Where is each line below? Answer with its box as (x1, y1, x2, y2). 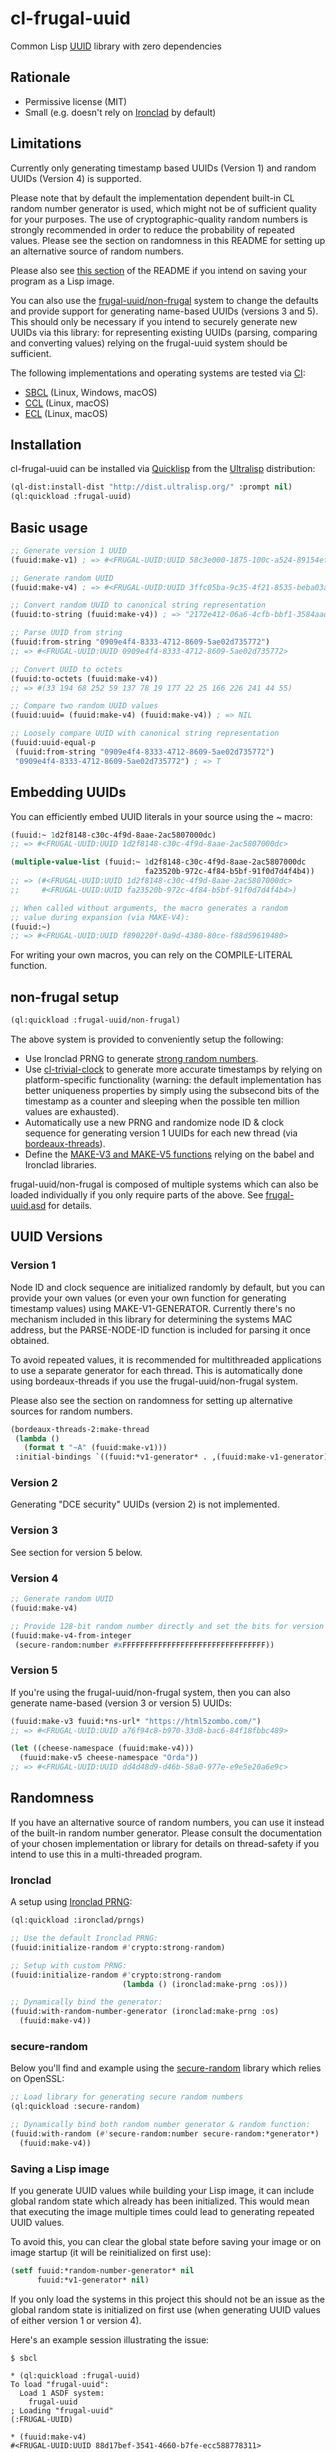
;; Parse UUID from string (10, 628, 123, 638)
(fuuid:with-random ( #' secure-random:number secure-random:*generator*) (10, 2128, 320, 2139)
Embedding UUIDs (10, 784, 127, 801)
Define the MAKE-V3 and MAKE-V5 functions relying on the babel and (24, 1148, 315, 1160)
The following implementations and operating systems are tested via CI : (10, 367, 306, 379)
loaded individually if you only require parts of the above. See (10, 1188, 264, 1201)
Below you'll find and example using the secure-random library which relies (10, 2062, 322, 2074)
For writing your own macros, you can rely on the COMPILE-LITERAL (10, 949, 293, 961)
